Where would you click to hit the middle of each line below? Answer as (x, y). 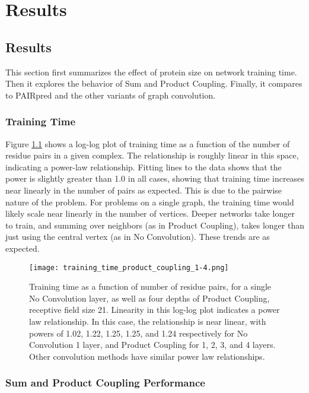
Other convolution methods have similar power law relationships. (147, 356)
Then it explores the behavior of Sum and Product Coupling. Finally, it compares (154, 83)
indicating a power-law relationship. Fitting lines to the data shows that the (144, 167)
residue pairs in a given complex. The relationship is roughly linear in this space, (152, 155)
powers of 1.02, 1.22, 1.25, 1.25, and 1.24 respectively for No (138, 333)
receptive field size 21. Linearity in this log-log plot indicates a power (154, 310)
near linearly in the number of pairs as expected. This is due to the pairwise (144, 190)
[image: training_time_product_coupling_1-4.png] (129, 267)
